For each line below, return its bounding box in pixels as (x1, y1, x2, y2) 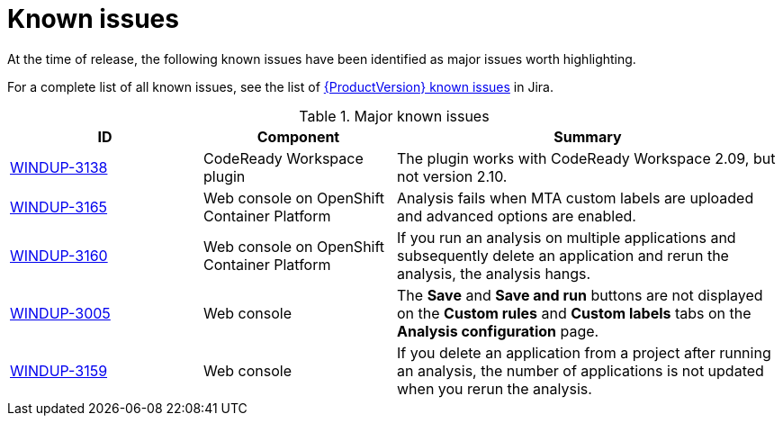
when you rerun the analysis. (397, 379, 592, 398)
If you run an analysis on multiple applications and (397, 228, 736, 247)
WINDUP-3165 (10, 197, 108, 216)
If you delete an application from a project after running (397, 343, 771, 362)
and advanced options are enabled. (397, 206, 636, 225)
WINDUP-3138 (10, 157, 108, 176)
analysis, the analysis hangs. (397, 264, 591, 283)
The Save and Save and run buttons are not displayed (397, 285, 763, 304)
